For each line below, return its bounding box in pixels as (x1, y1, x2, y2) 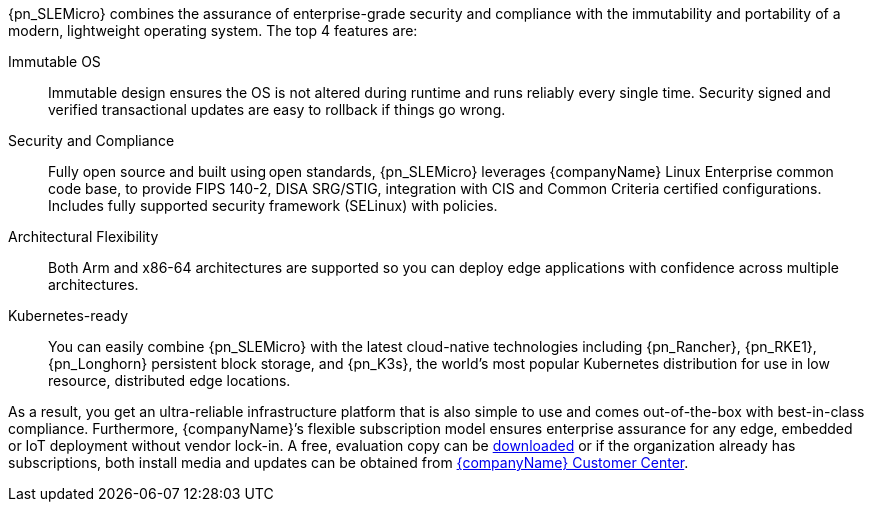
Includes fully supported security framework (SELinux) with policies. (48, 197, 498, 214)
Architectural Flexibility (8, 228, 159, 245)
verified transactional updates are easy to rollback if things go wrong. (48, 101, 506, 118)
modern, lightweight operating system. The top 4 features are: (8, 22, 418, 39)
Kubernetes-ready (8, 307, 129, 324)
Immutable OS (8, 53, 101, 70)
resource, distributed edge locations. (48, 372, 291, 389)
